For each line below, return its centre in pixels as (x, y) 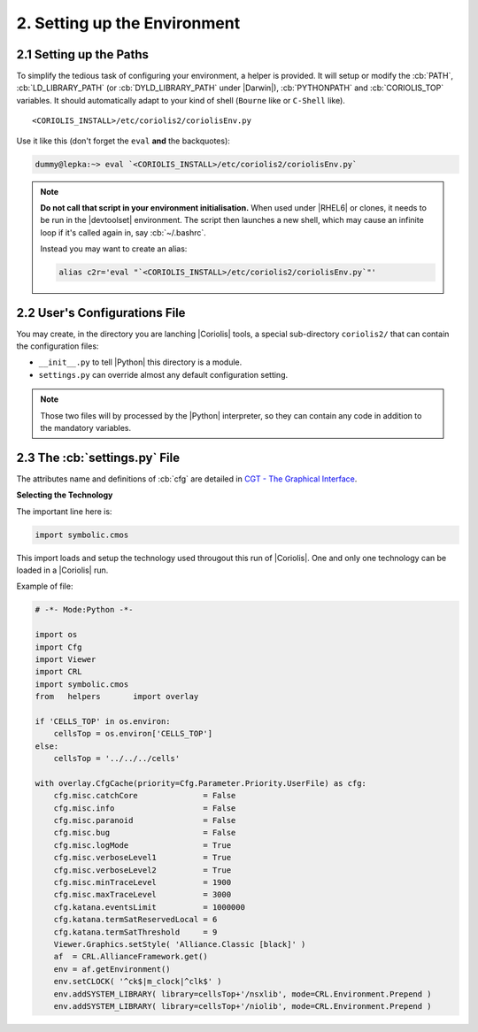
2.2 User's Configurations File (101, 313)
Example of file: (45, 586)
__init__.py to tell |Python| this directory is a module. (140, 362)
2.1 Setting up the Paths (83, 54)
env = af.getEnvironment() (112, 969)
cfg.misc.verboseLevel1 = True (143, 858)
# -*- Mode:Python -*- (84, 610)
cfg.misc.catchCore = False (145, 796)
